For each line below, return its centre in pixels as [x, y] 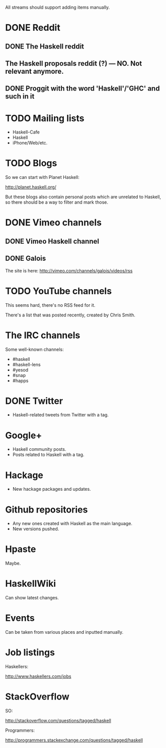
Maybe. [13, 564]
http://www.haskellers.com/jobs [38, 676]
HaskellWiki [31, 584]
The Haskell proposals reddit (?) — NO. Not [74, 63]
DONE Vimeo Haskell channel [52, 241]
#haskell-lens [27, 364]
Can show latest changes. [32, 598]
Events [20, 618]
